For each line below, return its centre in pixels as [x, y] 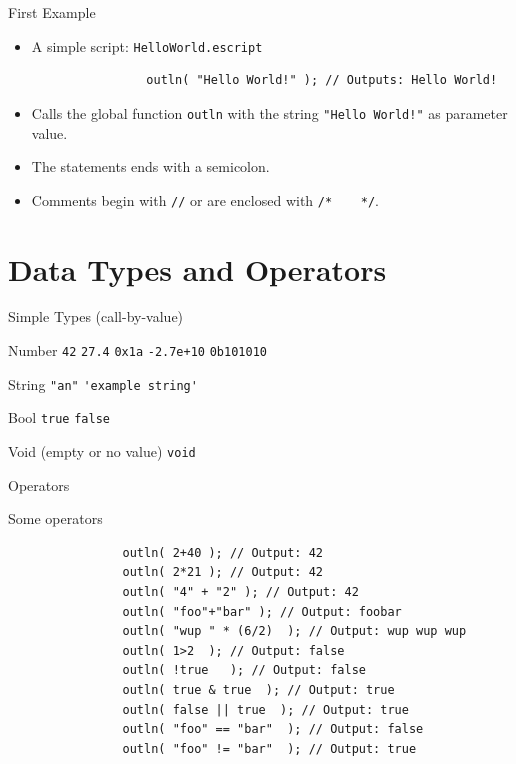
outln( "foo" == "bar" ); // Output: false [273, 729]
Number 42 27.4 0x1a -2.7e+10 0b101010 [137, 350]
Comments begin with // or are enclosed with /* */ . [205, 199]
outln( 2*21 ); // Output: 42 [222, 572]
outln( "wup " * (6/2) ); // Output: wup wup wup [294, 631]
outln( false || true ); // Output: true [265, 709]
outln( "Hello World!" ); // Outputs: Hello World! [322, 80]
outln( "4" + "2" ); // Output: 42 [240, 592]
